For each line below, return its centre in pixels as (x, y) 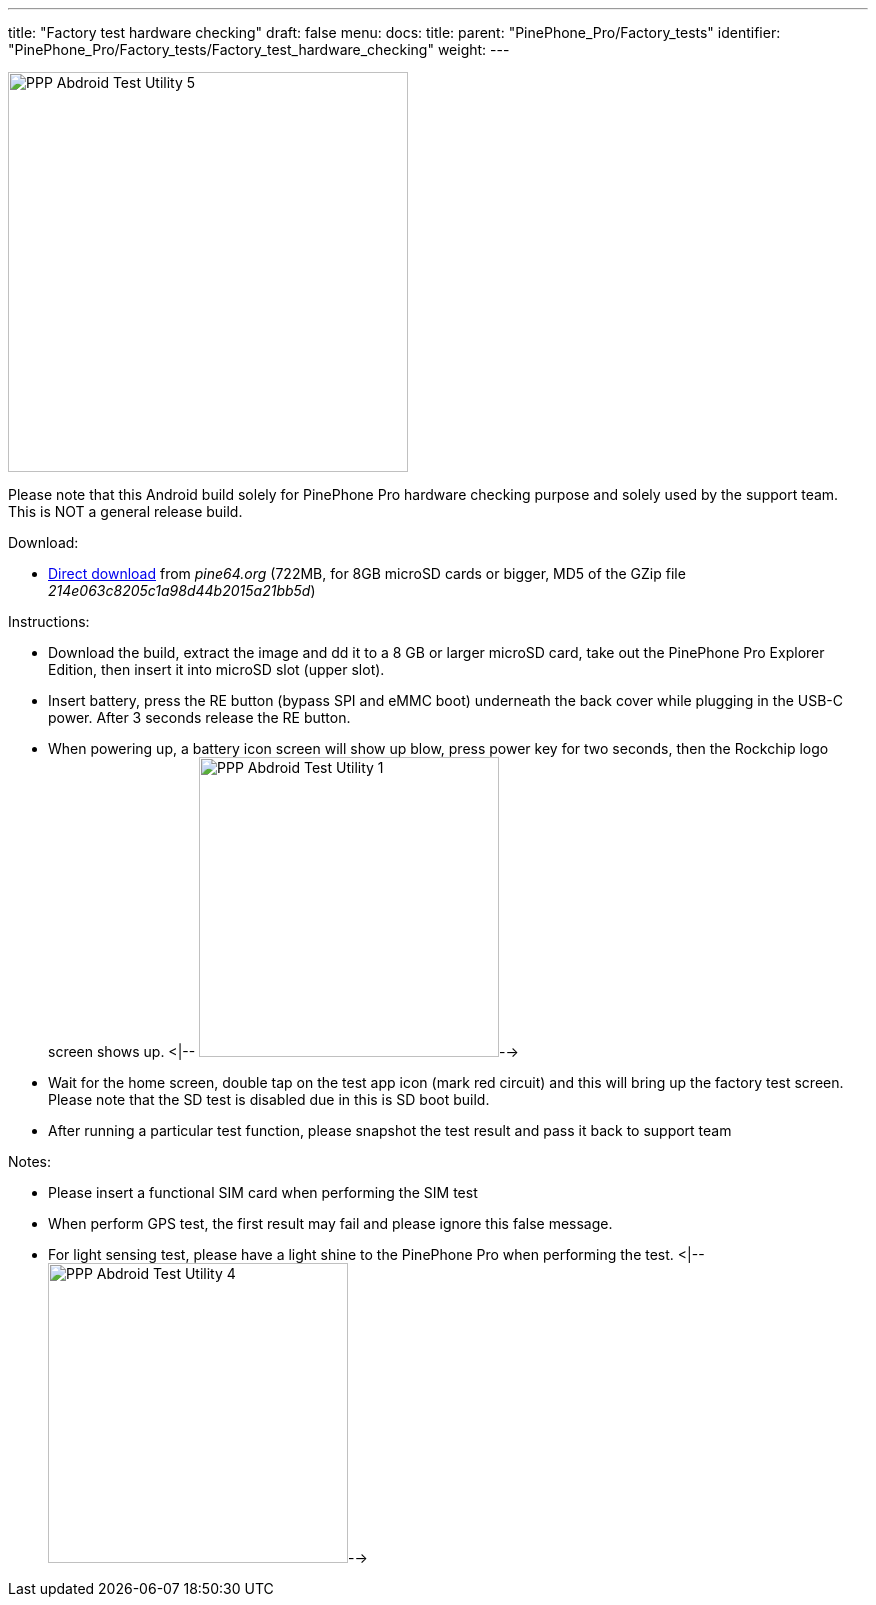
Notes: (29, 1161)
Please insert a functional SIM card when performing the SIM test (263, 1192)
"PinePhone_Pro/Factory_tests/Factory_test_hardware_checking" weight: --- (259, 49)
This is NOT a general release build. (125, 511)
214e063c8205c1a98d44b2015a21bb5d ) (182, 590)
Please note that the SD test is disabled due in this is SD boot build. (269, 1099)
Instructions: (49, 621)
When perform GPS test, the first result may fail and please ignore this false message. (330, 1223)
